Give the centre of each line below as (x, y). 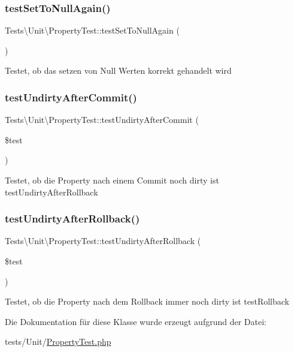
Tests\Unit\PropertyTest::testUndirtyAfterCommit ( (102, 120)
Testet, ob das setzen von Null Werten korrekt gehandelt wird (118, 70)
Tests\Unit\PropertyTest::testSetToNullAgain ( (92, 30)
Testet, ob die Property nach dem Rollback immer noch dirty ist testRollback (147, 301)
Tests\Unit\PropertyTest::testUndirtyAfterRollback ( (103, 241)
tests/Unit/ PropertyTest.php (58, 342)
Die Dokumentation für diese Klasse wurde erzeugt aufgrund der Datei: (136, 321)
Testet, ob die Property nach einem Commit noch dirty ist (112, 180)
